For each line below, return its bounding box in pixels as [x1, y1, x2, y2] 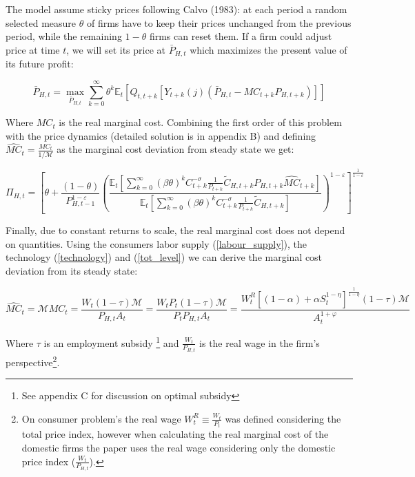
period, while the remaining [6, 29, 122, 43]
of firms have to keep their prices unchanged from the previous [86, 15, 352, 30]
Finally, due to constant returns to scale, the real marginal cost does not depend [6, 223, 345, 237]
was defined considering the [225, 411, 341, 425]
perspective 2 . [6, 353, 60, 369]
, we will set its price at [66, 42, 165, 56]
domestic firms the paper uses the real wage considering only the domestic [21, 440, 336, 454]
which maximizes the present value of [190, 42, 347, 56]
